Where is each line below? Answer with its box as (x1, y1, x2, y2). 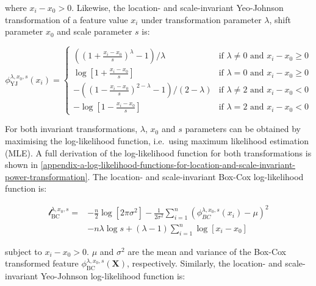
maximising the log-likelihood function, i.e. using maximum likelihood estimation (5, 134, 309, 147)
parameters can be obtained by (185, 122, 301, 135)
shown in (5, 158, 38, 171)
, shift (269, 13, 291, 26)
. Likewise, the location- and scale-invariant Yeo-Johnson (71, 1, 284, 13)
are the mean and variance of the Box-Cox (127, 245, 286, 257)
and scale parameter (57, 25, 132, 38)
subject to (5, 245, 42, 257)
